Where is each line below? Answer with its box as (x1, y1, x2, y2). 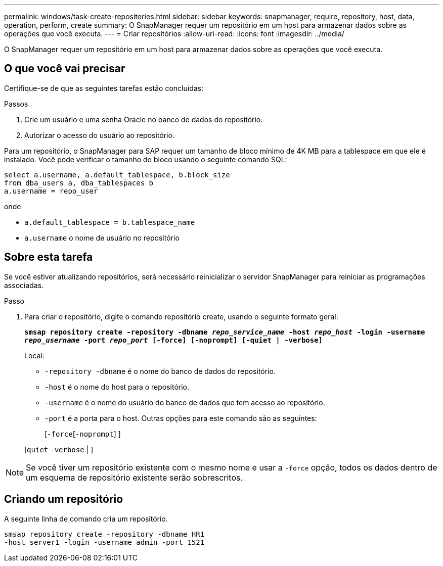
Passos (4, 99, 28, 108)
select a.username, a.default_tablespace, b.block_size (4, 170, 230, 179)
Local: (24, 351, 45, 360)
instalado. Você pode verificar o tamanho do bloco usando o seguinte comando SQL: (4, 155, 287, 164)
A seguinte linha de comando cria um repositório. (4, 514, 168, 523)
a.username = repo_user (4, 186, 98, 195)
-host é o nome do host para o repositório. (45, 382, 190, 391)
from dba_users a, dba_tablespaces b (4, 178, 154, 187)
